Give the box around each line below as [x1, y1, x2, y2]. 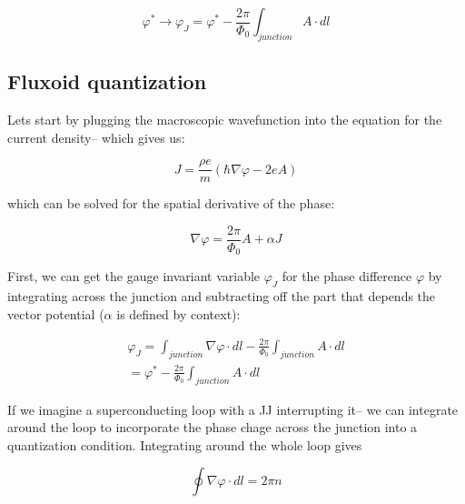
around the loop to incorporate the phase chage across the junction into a [7, 418, 418, 437]
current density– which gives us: [7, 127, 185, 146]
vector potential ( [7, 304, 104, 323]
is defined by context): [116, 304, 241, 323]
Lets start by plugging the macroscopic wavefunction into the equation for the [7, 110, 442, 128]
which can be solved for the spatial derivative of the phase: [7, 194, 335, 213]
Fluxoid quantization [7, 67, 207, 96]
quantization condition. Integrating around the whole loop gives [7, 435, 362, 454]
